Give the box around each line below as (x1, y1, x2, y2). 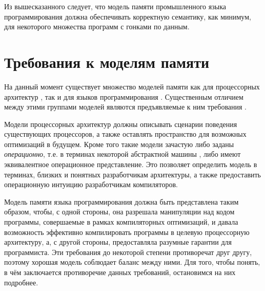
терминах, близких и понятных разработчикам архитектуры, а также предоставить (4, 169, 261, 179)
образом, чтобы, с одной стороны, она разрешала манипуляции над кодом (4, 206, 235, 217)
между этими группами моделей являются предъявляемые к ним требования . (4, 101, 247, 112)
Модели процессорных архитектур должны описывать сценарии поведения (4, 118, 237, 129)
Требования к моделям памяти (4, 51, 210, 72)
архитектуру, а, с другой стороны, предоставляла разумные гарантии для (4, 237, 232, 247)
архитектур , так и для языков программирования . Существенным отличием (4, 91, 243, 102)
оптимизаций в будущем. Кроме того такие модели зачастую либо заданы (4, 138, 234, 149)
